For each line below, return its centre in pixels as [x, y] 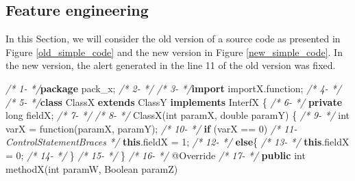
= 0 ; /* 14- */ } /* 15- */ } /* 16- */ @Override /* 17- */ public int [156, 155]
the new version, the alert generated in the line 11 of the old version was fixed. [171, 65]
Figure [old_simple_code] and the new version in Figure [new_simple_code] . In [174, 52]
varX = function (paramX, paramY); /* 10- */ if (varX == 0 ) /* [143, 128]
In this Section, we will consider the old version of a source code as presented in [173, 39]
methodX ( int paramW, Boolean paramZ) [92, 168]
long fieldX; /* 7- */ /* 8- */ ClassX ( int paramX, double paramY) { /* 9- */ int [178, 115]
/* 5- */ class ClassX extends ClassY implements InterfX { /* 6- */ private [174, 101]
